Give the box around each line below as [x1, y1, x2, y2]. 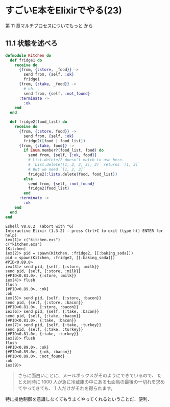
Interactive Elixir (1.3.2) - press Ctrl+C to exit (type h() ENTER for [5, 228, 163, 233]
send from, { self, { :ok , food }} [28, 153, 97, 158]
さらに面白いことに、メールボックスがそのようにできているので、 [17, 372, 157, 378]
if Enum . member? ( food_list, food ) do [23, 148, 104, 153]
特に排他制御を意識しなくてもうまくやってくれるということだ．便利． [5, 396, 152, 402]
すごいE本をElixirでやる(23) [5, 5, 123, 16]
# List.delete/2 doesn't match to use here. [28, 157, 125, 163]
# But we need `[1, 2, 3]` [28, 167, 86, 172]
